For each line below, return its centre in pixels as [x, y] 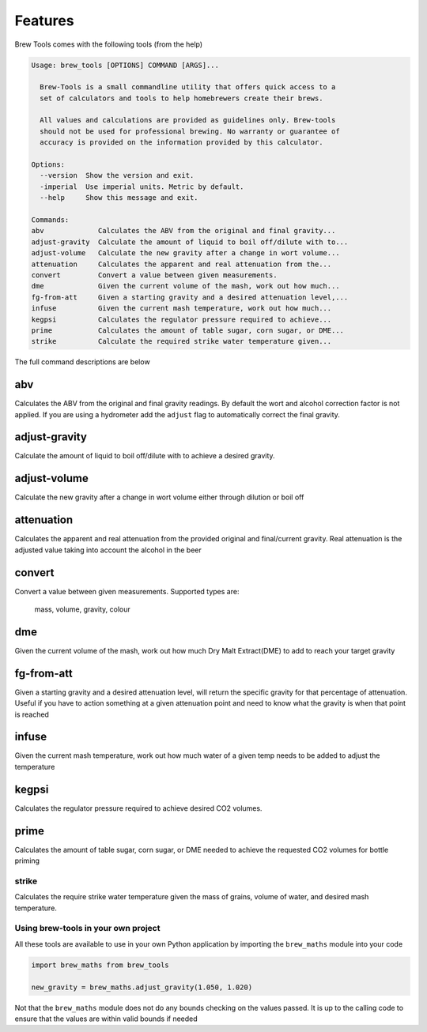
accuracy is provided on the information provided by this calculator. [181, 143]
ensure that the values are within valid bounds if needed [106, 1019]
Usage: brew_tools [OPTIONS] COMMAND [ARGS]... [125, 65]
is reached [32, 714]
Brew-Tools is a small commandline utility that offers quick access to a [188, 87]
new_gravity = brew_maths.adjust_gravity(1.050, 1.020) [142, 987]
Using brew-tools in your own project [87, 928]
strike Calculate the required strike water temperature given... [181, 341]
